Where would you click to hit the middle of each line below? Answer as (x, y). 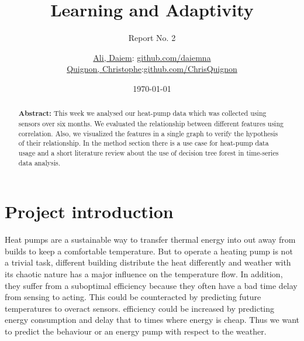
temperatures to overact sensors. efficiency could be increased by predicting (140, 308)
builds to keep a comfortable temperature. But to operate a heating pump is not (149, 251)
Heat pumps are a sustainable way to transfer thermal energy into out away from (150, 240)
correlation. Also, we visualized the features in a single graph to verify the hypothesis (148, 133)
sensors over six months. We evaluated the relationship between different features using (151, 123)
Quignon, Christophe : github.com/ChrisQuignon (152, 69)
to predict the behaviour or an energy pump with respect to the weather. (136, 331)
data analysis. (39, 162)
